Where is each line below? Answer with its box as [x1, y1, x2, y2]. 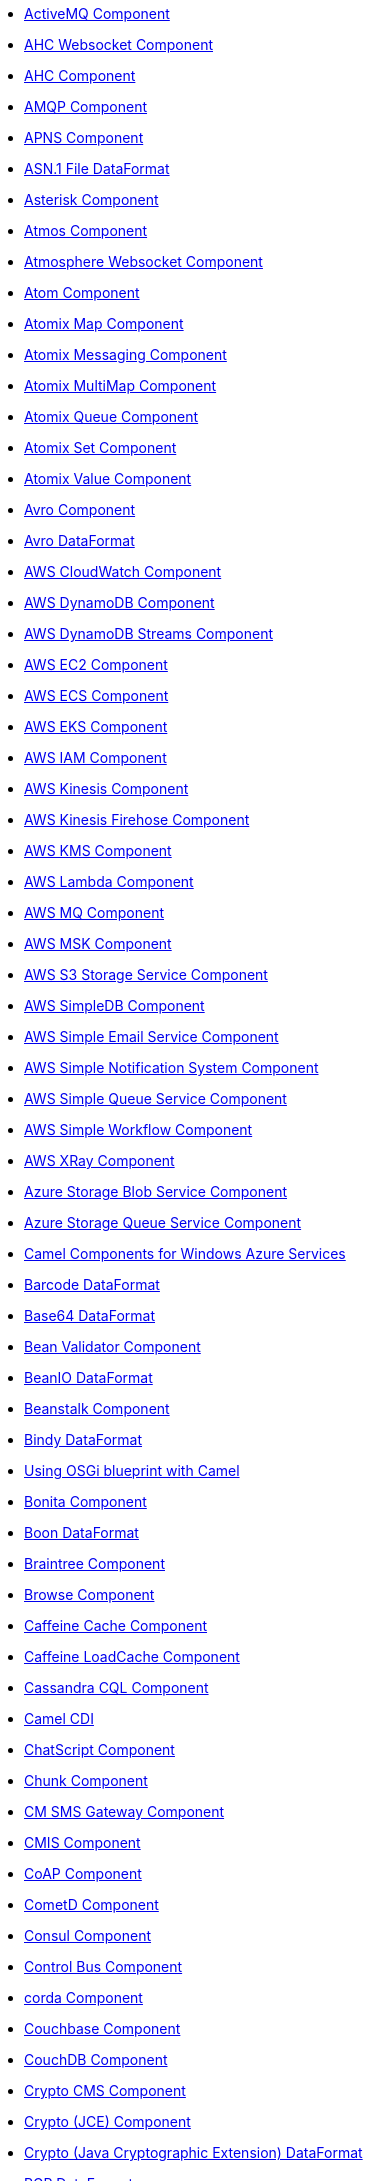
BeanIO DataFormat [24, 1369, 153, 1386]
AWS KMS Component [24, 842, 172, 859]
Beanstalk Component [24, 1400, 170, 1417]
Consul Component [24, 1927, 152, 1944]
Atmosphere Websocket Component [24, 253, 263, 270]
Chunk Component [24, 1772, 148, 1789]
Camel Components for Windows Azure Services [24, 1245, 346, 1262]
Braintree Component [24, 1555, 165, 1572]
